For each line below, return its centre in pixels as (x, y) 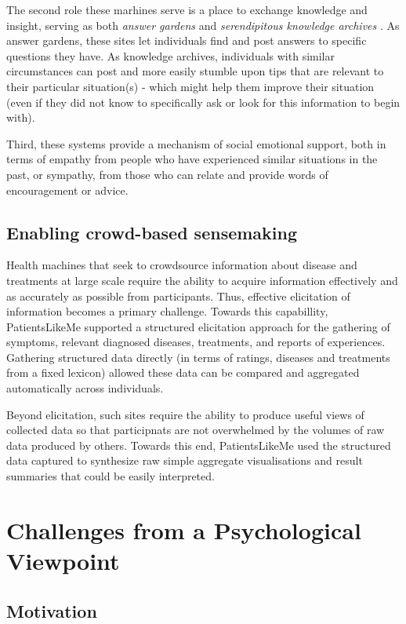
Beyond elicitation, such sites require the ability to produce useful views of (185, 414)
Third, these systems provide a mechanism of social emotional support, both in (196, 143)
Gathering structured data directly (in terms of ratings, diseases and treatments (198, 357)
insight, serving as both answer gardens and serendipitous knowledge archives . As (203, 25)
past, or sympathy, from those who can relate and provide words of (167, 174)
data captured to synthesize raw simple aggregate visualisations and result (185, 460)
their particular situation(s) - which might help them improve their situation (190, 86)
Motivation (52, 610)
